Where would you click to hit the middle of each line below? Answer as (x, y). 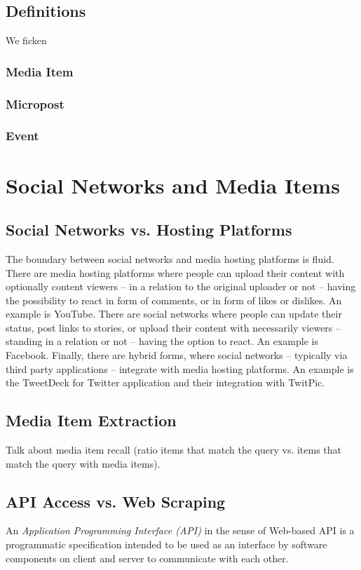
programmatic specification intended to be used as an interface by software (166, 544)
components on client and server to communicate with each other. (147, 558)
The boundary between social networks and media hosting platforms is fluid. (170, 258)
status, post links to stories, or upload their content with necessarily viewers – (173, 327)
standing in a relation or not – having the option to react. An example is (162, 341)
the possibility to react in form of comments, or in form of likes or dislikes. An (174, 300)
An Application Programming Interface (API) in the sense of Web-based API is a (180, 530)
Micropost (35, 103)
